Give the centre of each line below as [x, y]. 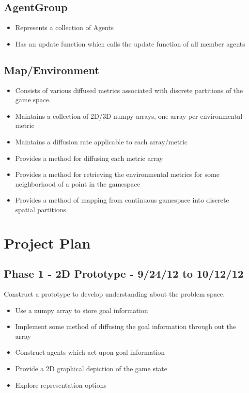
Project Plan [47, 243]
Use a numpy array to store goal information [82, 310]
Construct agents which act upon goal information [90, 352]
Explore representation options [61, 385]
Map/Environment [52, 70]
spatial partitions [41, 209]
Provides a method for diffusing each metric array [89, 158]
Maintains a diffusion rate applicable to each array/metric [101, 141]
